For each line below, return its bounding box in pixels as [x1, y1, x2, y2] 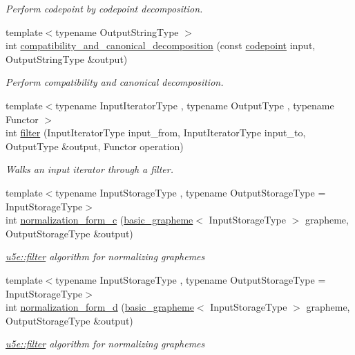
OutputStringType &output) [6, 51, 128, 66]
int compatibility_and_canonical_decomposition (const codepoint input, [6, 38, 316, 53]
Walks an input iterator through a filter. [6, 162, 173, 176]
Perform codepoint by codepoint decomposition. [6, 1, 203, 15]
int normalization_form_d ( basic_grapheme [6, 300, 194, 314]
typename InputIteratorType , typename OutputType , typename [55, 98, 334, 112]
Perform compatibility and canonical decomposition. [6, 75, 224, 89]
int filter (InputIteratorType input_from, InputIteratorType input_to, [6, 125, 306, 140]
